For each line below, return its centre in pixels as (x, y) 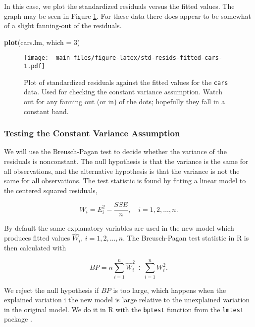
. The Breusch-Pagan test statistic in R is (186, 238)
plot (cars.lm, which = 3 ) (42, 42)
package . (18, 319)
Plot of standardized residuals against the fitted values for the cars (126, 82)
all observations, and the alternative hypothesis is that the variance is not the (122, 171)
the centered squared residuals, (51, 190)
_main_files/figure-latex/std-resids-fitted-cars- (137, 58)
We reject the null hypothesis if (51, 290)
